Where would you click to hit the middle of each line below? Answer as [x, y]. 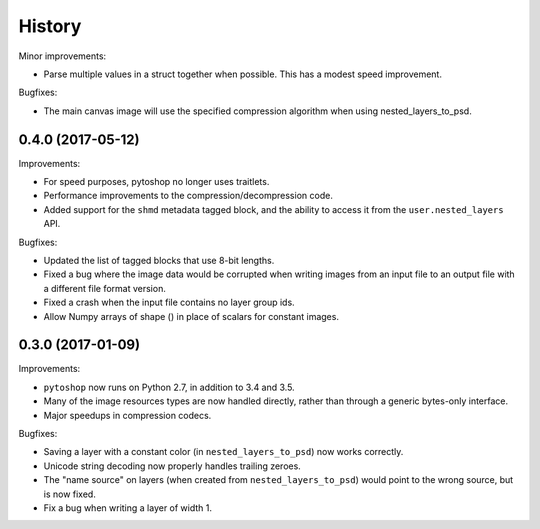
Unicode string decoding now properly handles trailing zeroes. [172, 466]
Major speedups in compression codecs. [127, 415]
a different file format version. [105, 288]
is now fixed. [70, 494]
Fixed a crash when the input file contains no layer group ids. [169, 302]
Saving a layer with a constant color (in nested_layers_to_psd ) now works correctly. [223, 452]
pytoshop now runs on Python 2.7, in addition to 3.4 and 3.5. [169, 387]
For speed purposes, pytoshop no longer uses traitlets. [156, 182]
